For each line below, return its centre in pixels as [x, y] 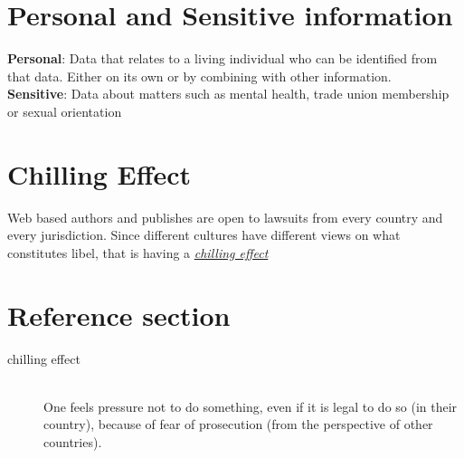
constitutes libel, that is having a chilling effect [138, 252]
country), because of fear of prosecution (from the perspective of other [238, 424]
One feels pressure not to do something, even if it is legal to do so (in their [251, 406]
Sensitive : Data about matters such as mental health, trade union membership [228, 94]
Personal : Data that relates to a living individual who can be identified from [223, 58]
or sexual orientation [65, 111]
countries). [73, 441]
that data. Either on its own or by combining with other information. [199, 76]
